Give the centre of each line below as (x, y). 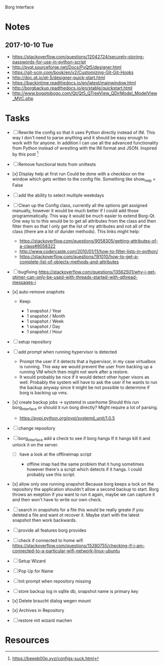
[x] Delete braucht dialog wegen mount (51, 601)
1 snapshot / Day (43, 327)
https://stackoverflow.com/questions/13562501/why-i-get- (97, 272)
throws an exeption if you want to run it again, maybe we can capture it (83, 494)
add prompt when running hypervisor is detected (68, 352)
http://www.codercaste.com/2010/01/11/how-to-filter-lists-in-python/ (89, 252)
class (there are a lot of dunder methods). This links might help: (76, 231)
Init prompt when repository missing (55, 581)
